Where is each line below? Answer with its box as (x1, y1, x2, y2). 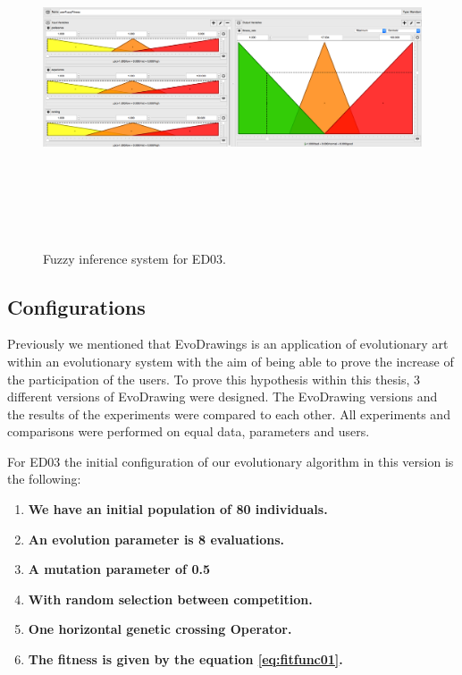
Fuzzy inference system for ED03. (43, 249, 226, 267)
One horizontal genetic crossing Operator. (28, 620, 292, 638)
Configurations (7, 292, 146, 320)
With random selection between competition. (28, 589, 313, 608)
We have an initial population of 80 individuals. (28, 500, 328, 519)
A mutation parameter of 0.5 (28, 560, 210, 578)
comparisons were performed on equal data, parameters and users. (7, 422, 370, 441)
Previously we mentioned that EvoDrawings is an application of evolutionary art (7, 334, 449, 353)
